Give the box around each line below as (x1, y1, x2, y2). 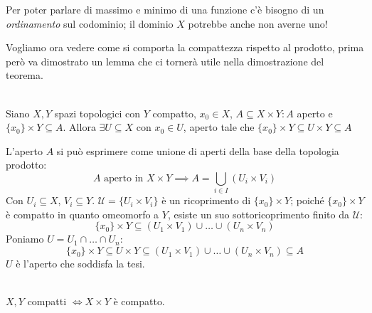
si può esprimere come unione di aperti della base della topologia (56, 143, 339, 158)
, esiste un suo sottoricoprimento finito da (167, 206, 349, 221)
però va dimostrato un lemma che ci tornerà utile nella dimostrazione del (6, 53, 324, 68)
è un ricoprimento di (161, 193, 251, 208)
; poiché (290, 193, 324, 208)
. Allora (63, 120, 96, 134)
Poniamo (6, 231, 44, 246)
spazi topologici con (54, 105, 141, 120)
